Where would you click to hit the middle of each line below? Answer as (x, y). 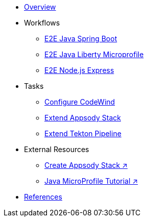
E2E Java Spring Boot (81, 39)
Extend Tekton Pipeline (83, 133)
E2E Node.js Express (79, 70)
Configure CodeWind (80, 102)
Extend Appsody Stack (83, 118)
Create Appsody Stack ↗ (86, 165)
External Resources (57, 149)
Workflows (42, 23)
